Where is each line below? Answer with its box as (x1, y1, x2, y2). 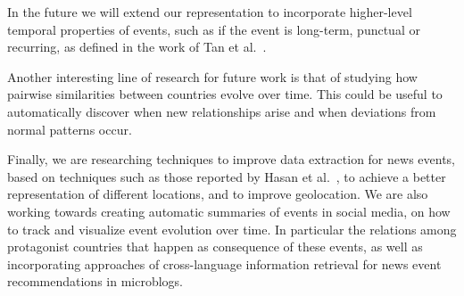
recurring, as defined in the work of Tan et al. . (7, 37, 267, 56)
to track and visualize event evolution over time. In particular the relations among (7, 219, 457, 238)
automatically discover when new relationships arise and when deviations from (7, 102, 436, 120)
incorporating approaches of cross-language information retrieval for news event (7, 254, 442, 273)
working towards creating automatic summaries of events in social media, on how (7, 201, 451, 220)
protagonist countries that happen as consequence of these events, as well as (7, 237, 423, 256)
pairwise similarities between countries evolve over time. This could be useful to (7, 85, 443, 103)
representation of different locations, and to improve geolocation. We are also (7, 185, 428, 203)
